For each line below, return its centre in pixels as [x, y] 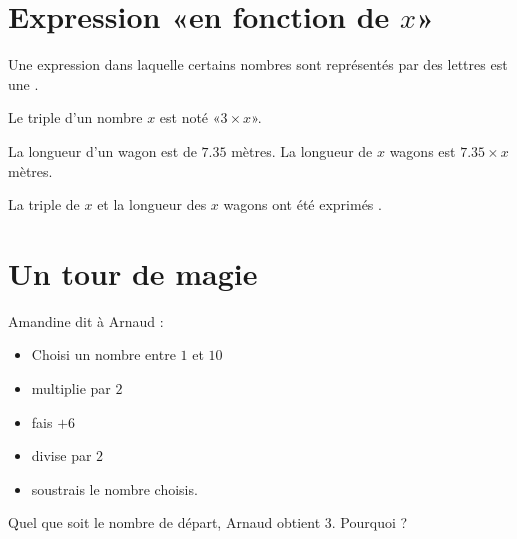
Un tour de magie [133, 272]
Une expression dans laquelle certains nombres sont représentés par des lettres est [258, 64]
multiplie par [71, 388]
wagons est [422, 150]
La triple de [44, 204]
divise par [61, 455]
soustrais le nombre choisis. [114, 488]
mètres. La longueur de [302, 150]
